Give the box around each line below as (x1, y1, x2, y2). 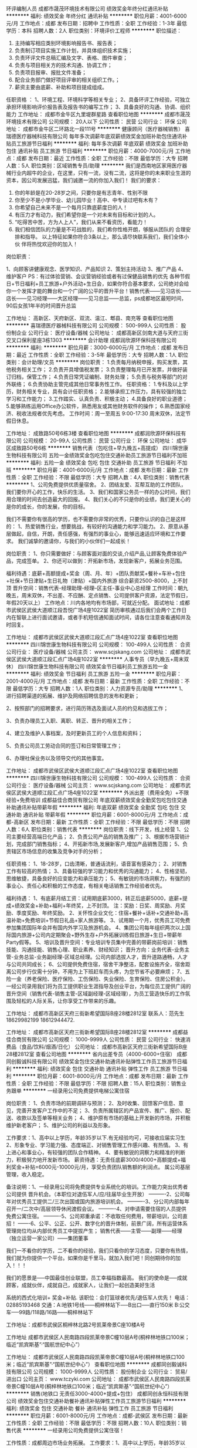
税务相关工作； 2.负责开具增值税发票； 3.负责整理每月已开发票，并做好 (11, 366, 183, 373)
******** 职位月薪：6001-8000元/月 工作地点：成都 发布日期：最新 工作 (12, 1073, 189, 1080)
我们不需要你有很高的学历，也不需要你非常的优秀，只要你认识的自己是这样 (6, 516, 186, 522)
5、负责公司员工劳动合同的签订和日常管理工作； (6, 742, 123, 749)
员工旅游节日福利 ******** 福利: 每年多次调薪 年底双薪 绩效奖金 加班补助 (11, 140, 189, 147)
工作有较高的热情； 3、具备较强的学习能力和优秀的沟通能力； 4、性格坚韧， (6, 868, 191, 874)
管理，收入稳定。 (6, 1171, 47, 1178)
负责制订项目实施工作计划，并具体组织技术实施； (14, 47, 133, 54)
